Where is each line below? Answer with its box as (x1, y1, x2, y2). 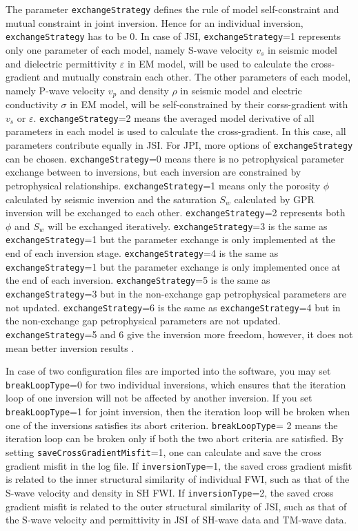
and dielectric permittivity (6, 56, 117, 70)
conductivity (6, 97, 58, 112)
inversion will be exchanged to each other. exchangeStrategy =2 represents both (6, 205, 346, 220)
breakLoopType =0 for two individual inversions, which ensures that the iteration (6, 377, 346, 391)
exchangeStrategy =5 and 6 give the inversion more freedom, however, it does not (6, 326, 353, 341)
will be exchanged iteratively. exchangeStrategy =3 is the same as (48, 218, 328, 233)
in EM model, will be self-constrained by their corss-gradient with (70, 97, 348, 112)
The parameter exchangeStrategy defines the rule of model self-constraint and (6, 2, 339, 16)
